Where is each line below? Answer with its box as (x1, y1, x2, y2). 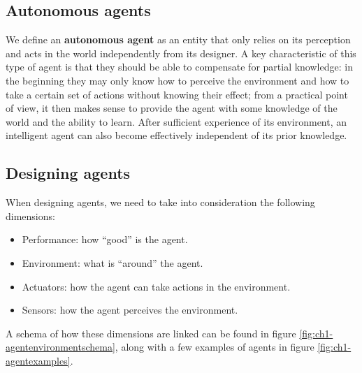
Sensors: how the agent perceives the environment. (22, 302, 238, 317)
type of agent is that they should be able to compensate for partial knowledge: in (6, 59, 353, 74)
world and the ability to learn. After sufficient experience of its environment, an (6, 114, 347, 129)
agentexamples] (6, 353, 71, 367)
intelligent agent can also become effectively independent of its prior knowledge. (6, 128, 347, 142)
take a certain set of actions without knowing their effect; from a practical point (6, 87, 348, 101)
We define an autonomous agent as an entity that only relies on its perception (6, 32, 351, 47)
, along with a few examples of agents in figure (115, 339, 314, 354)
